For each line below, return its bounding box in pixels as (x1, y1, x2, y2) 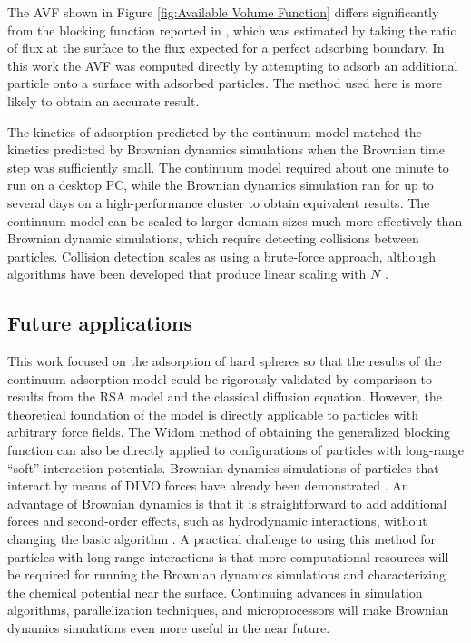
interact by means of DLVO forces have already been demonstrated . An (7, 476, 409, 495)
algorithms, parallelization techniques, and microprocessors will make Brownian (7, 600, 449, 619)
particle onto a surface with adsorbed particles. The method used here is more (7, 74, 442, 93)
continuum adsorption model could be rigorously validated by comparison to (7, 369, 432, 388)
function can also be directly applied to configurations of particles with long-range (7, 440, 464, 460)
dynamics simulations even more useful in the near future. (7, 618, 330, 638)
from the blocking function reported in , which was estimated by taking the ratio (7, 20, 457, 39)
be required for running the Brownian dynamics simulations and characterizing (7, 565, 446, 584)
